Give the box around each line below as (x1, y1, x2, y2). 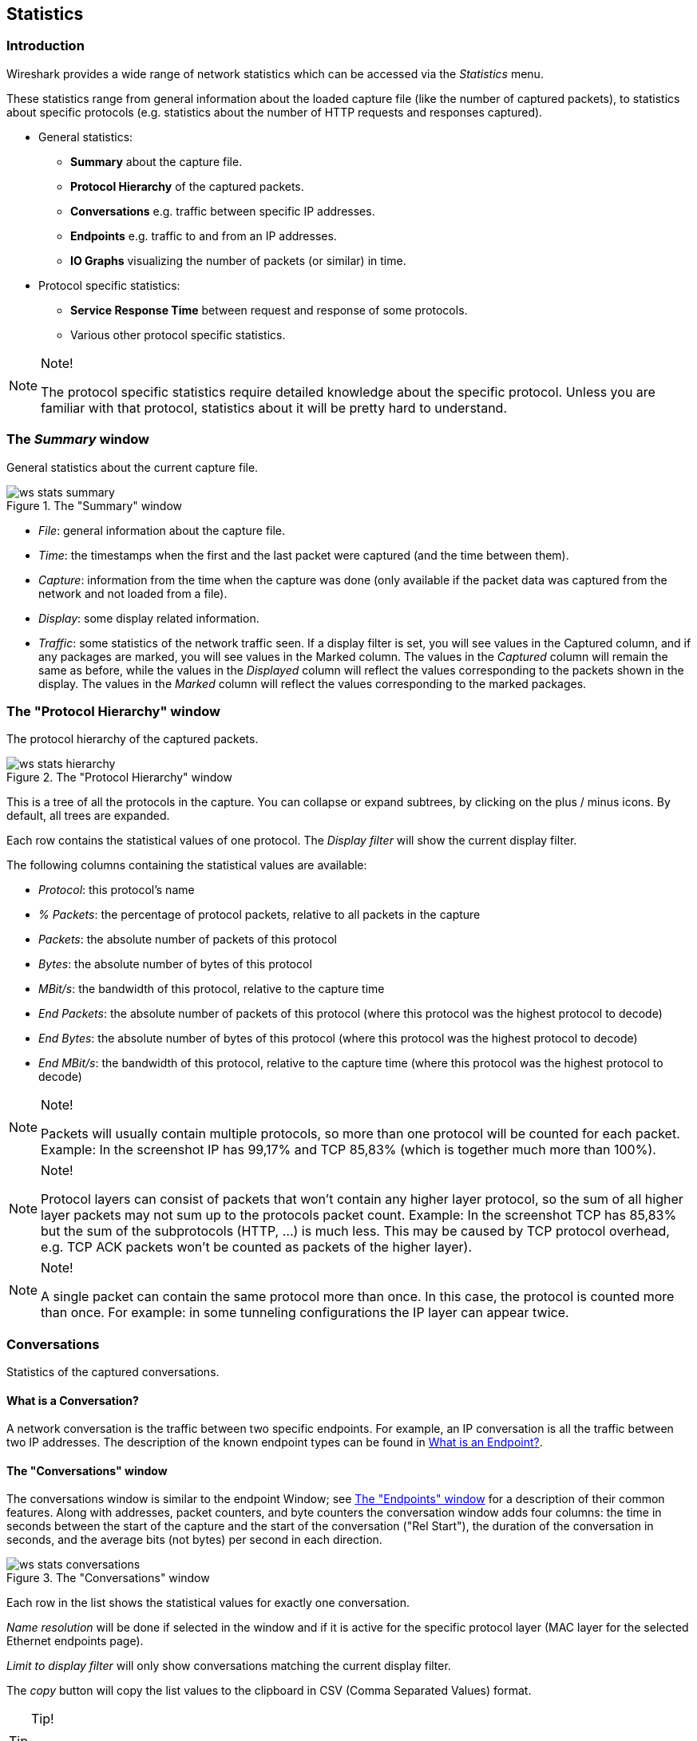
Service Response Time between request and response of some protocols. (70, 303, 468, 317)
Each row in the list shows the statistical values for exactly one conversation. (6, 1596, 410, 1610)
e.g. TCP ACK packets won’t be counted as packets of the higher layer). (41, 1239, 472, 1256)
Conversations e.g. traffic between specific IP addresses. (70, 204, 375, 218)
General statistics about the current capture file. (6, 460, 259, 474)
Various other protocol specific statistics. (70, 327, 286, 342)
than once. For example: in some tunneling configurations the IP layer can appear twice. (41, 1304, 569, 1321)
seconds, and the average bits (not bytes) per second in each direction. (6, 1533, 382, 1547)
